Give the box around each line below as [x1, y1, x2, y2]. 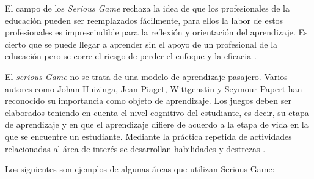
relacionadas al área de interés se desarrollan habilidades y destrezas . [5, 142, 266, 155]
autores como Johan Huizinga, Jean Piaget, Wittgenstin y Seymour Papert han [5, 82, 302, 95]
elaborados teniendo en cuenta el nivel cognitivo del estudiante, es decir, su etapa [5, 106, 309, 119]
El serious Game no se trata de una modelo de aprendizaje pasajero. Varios [5, 70, 288, 82]
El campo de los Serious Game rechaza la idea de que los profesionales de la [5, 2, 290, 14]
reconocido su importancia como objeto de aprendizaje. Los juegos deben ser [5, 94, 291, 107]
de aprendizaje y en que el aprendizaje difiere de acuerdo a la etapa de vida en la [5, 118, 309, 131]
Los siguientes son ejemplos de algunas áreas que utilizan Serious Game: [5, 163, 275, 175]
